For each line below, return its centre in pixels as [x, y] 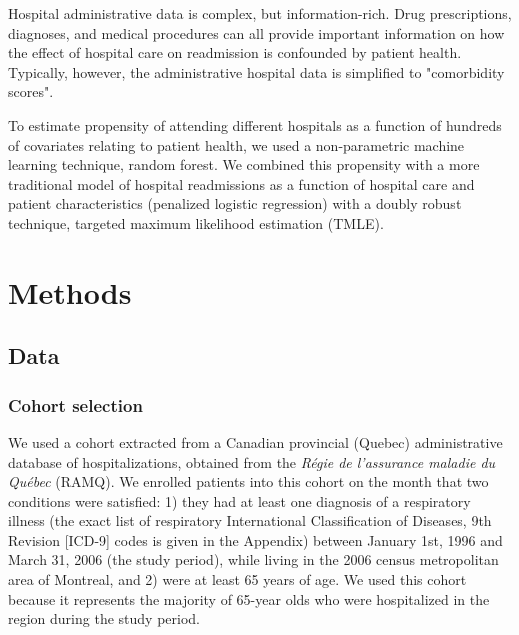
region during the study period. [104, 618]
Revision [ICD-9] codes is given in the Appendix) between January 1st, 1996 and [255, 539]
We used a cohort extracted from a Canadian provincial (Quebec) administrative [255, 441]
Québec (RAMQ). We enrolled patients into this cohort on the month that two [248, 481]
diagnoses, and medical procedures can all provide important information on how [256, 32]
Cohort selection [75, 404]
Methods [70, 291]
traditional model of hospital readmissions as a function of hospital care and [241, 183]
